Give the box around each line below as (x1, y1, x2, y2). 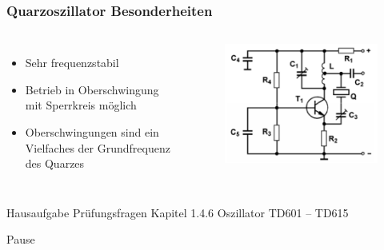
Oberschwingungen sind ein (25, 124, 159, 140)
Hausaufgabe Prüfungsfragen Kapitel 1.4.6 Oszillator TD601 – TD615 (6, 204, 349, 220)
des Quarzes (25, 155, 85, 172)
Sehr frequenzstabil (25, 54, 119, 71)
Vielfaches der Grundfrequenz (25, 139, 170, 156)
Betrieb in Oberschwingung (25, 81, 159, 97)
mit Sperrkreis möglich (25, 97, 137, 113)
